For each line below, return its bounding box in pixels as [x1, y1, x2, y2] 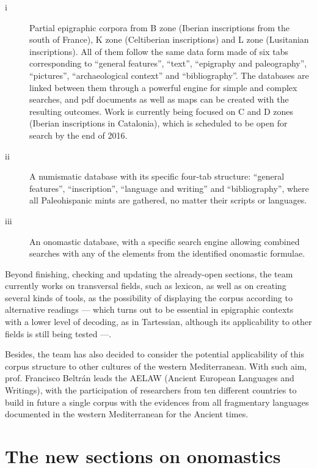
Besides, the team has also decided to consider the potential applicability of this [5, 348, 304, 360]
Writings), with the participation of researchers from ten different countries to [5, 384, 297, 397]
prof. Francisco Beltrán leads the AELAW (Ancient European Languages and [5, 371, 294, 384]
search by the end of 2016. [29, 128, 128, 141]
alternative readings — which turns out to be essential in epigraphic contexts [5, 303, 294, 316]
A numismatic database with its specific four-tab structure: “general [29, 170, 285, 183]
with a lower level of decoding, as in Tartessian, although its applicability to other [5, 315, 312, 328]
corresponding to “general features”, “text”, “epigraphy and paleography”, [29, 57, 307, 70]
